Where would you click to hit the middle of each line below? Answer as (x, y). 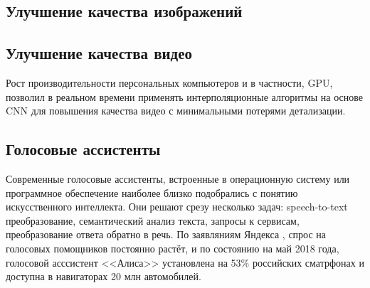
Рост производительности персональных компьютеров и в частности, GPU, (169, 82)
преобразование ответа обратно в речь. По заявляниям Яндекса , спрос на (166, 234)
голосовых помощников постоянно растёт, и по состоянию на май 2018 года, (173, 248)
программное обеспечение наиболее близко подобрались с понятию (152, 192)
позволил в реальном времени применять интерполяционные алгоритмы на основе (185, 96)
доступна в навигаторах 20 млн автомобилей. (104, 276)
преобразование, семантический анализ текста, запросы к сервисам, (153, 220)
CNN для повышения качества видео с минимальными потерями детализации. (176, 111)
